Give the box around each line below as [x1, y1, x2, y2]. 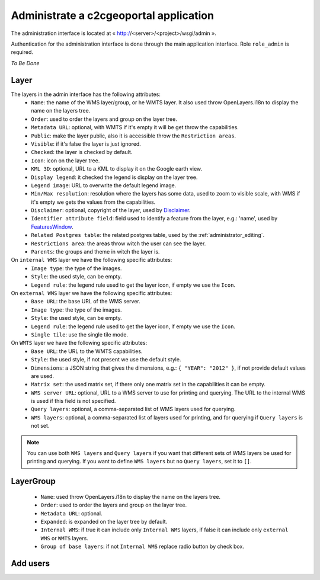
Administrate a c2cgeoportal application [11, 9, 215, 22]
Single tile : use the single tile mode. [31, 331, 129, 338]
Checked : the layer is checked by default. [31, 149, 133, 156]
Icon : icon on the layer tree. [31, 157, 100, 164]
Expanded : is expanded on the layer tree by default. [40, 518, 168, 525]
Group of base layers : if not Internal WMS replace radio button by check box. [40, 543, 244, 550]
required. [11, 49, 34, 56]
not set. [31, 422, 50, 430]
